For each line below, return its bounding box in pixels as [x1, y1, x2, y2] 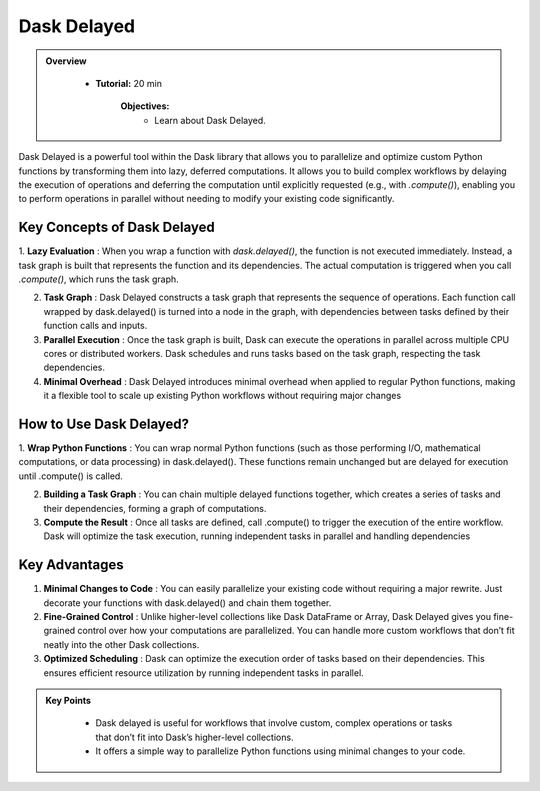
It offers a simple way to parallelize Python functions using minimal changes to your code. [95, 745, 466, 757]
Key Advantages [18, 556, 124, 574]
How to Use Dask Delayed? [18, 415, 190, 432]
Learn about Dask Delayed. [154, 114, 267, 126]
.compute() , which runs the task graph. [18, 273, 179, 285]
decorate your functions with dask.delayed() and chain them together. [43, 596, 332, 609]
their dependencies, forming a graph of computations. [43, 502, 267, 514]
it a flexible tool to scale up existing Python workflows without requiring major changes [43, 390, 402, 402]
